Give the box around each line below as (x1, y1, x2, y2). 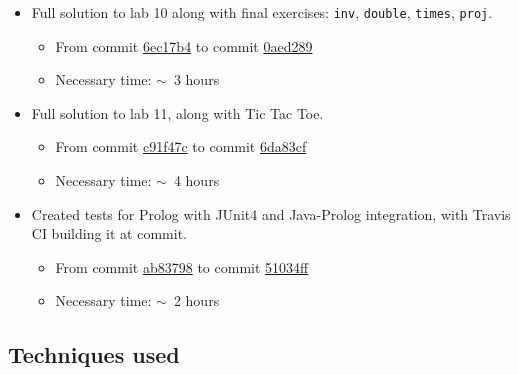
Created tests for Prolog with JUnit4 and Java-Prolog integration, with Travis (31, 203, 511, 224)
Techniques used (8, 339, 180, 370)
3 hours (173, 69, 220, 90)
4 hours (173, 170, 220, 191)
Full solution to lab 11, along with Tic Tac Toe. (31, 102, 324, 123)
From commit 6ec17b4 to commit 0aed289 (55, 35, 313, 56)
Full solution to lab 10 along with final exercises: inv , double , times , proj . (31, 2, 493, 22)
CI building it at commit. (31, 223, 187, 244)
